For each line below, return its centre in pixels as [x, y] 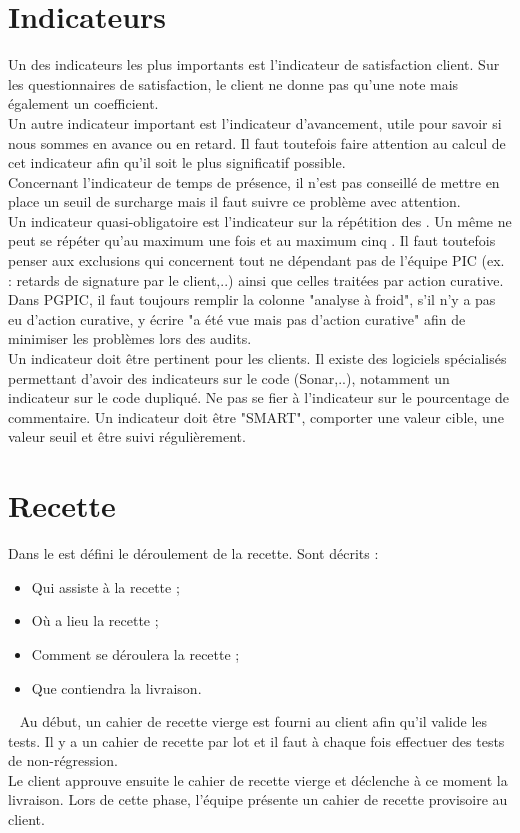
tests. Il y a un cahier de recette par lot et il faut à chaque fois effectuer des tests [256, 740]
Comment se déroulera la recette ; [135, 653]
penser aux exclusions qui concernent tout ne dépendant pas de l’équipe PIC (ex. [256, 260]
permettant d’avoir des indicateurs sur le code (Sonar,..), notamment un [229, 377]
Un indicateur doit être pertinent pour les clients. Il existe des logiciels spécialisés [257, 358]
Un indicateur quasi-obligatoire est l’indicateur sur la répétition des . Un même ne [260, 220]
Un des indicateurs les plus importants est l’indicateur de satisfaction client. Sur [254, 64]
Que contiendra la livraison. [116, 687]
